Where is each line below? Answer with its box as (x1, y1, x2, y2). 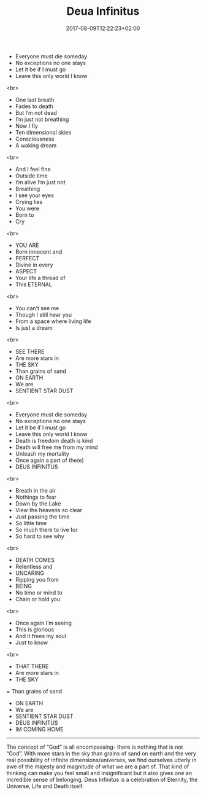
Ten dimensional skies (15, 128, 72, 136)
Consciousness (15, 135, 55, 142)
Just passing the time (15, 513, 70, 520)
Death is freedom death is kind (15, 437, 93, 444)
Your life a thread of (15, 274, 66, 281)
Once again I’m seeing (15, 619, 72, 626)
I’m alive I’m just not (15, 178, 66, 185)
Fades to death (15, 103, 54, 110)
